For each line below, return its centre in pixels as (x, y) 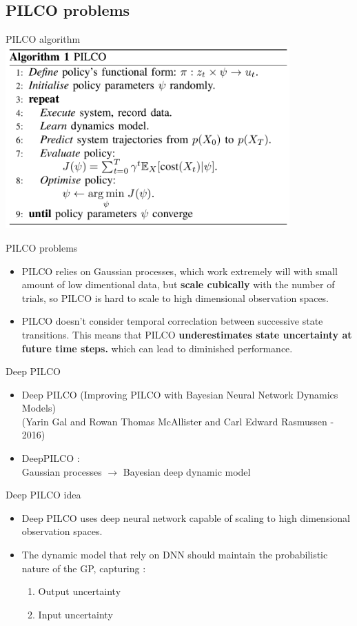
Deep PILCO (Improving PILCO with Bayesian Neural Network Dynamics (180, 394)
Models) (39, 408)
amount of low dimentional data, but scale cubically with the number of (178, 284)
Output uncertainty (80, 591)
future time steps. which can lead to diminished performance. (157, 348)
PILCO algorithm (43, 39)
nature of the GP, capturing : (84, 568)
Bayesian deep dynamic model (187, 471)
